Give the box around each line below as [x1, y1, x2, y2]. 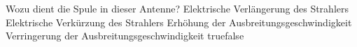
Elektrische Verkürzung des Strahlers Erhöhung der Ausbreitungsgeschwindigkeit [6, 15, 352, 29]
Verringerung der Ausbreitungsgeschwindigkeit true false [6, 28, 244, 43]
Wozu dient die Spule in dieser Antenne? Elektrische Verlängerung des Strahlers [6, 1, 349, 15]
